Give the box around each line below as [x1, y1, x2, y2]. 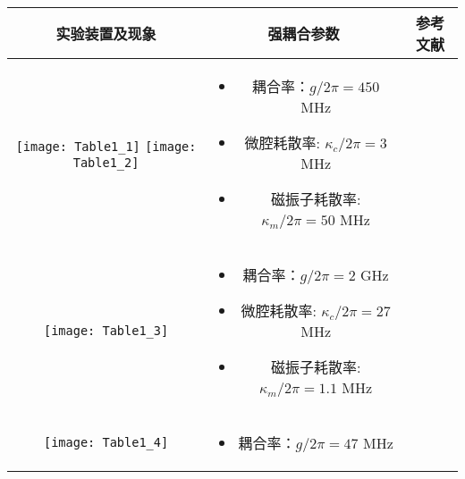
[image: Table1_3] [43, 324, 169, 338]
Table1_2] [72, 155, 139, 170]
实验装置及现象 [55, 23, 156, 44]
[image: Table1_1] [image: [15, 139, 197, 154]
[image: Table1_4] [43, 435, 169, 450]
